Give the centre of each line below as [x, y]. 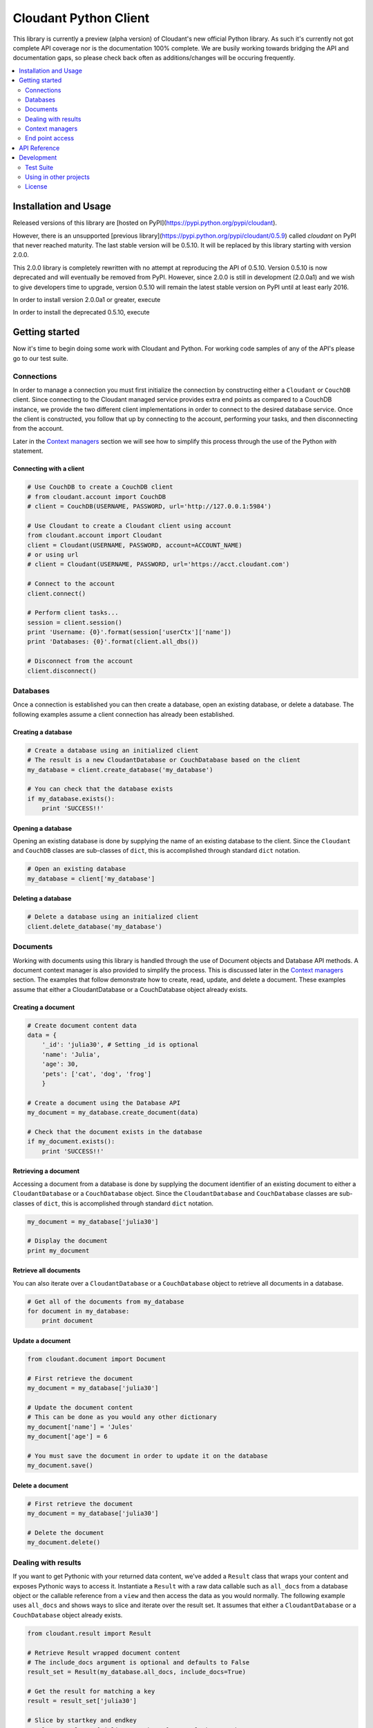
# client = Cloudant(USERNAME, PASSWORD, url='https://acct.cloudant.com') [159, 564]
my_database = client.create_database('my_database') [120, 770]
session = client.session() [75, 622]
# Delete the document [66, 1533]
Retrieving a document [46, 1171]
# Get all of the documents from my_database [106, 1302]
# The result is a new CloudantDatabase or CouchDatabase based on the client [164, 760]
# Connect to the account [71, 584]
